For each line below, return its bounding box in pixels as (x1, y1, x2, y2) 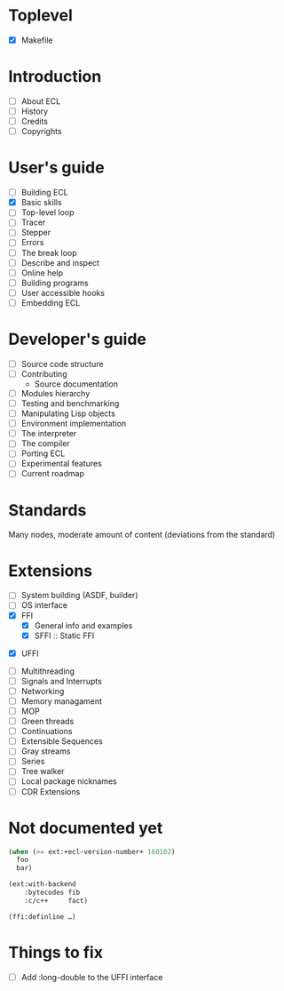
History (20, 106, 49, 116)
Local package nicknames (20, 776, 117, 787)
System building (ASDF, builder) (20, 590, 138, 601)
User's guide (8, 157, 105, 178)
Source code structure (20, 358, 104, 369)
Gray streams (20, 746, 71, 756)
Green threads (20, 716, 75, 727)
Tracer (20, 217, 46, 228)
